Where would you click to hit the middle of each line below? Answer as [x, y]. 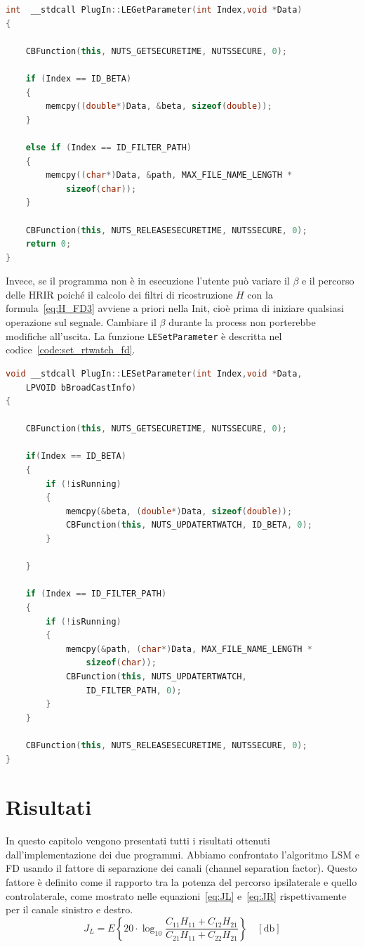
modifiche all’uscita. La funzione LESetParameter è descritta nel [144, 335]
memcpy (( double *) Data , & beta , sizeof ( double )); [159, 106]
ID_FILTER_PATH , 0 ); [134, 690]
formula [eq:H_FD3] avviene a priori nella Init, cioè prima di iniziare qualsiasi [175, 308]
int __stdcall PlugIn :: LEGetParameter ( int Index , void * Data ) [154, 10]
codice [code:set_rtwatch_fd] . [71, 350]
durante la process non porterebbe [242, 322]
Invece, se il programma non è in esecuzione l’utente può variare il [148, 281]
